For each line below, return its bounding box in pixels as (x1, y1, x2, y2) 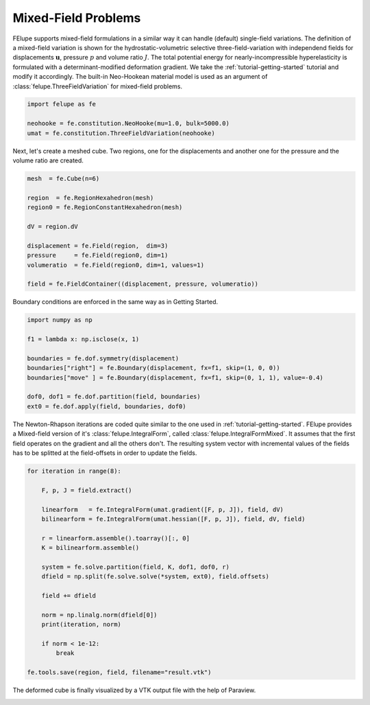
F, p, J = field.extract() (41, 486, 133, 494)
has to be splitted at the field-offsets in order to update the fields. (12, 449, 197, 457)
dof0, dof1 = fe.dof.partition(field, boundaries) (27, 393, 201, 401)
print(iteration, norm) (41, 621, 121, 628)
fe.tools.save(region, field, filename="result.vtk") (27, 669, 212, 676)
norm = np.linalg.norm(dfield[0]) (41, 610, 158, 619)
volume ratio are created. (12, 156, 84, 164)
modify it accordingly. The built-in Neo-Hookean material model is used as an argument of (12, 73, 268, 81)
